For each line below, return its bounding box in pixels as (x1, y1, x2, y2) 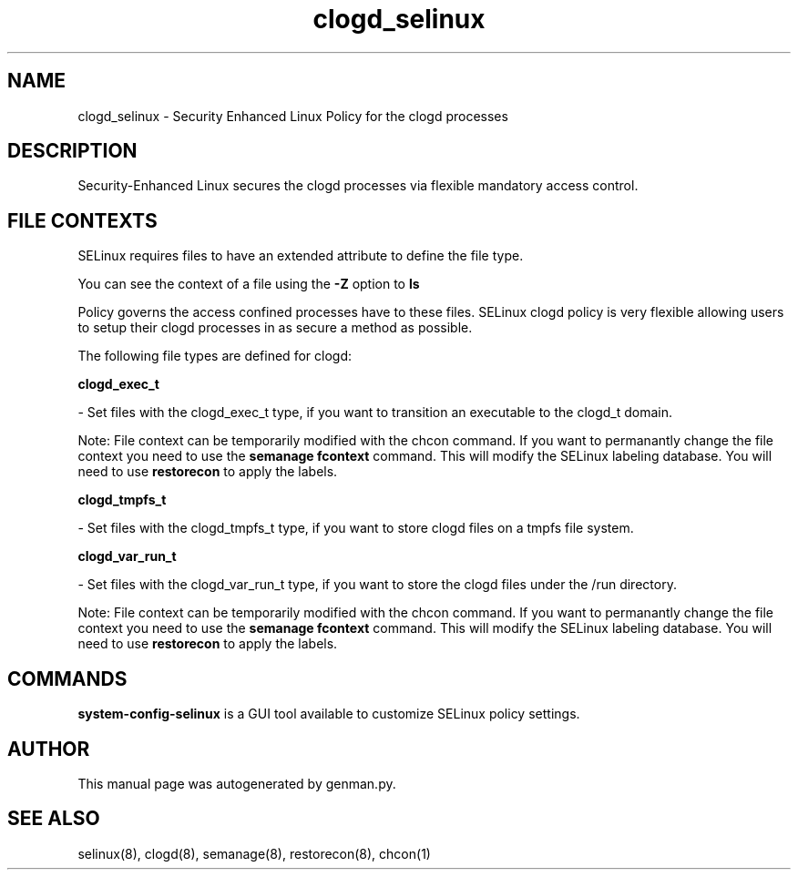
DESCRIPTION (7, 139, 138, 163)
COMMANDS (7, 667, 128, 690)
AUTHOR (7, 737, 90, 760)
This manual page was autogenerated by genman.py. (77, 775, 396, 791)
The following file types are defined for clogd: (77, 348, 352, 364)
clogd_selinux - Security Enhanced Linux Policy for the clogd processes (77, 107, 508, 124)
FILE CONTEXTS (7, 209, 158, 232)
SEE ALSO (7, 807, 100, 831)
